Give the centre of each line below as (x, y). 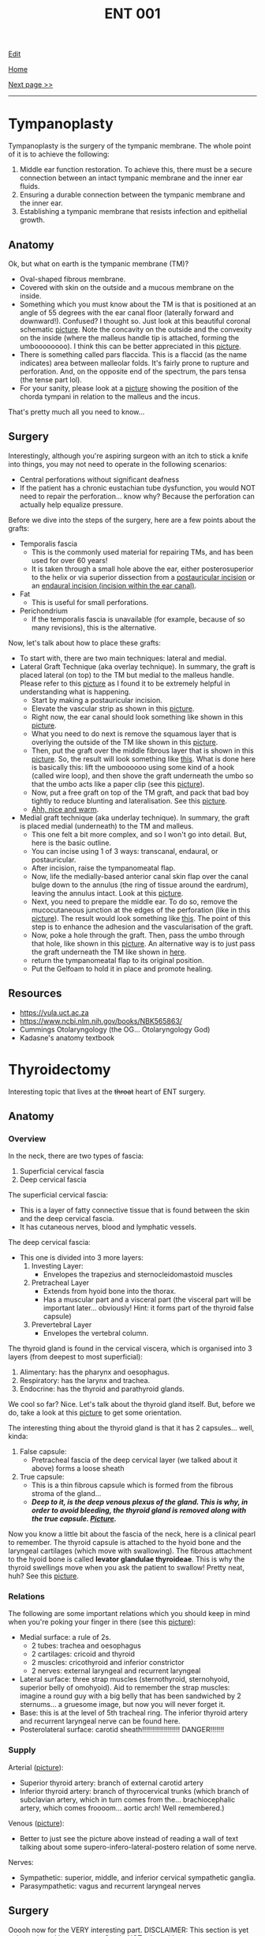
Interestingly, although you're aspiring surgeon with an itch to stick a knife (128, 456)
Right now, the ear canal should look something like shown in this (137, 716)
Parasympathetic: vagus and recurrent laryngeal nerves (110, 1885)
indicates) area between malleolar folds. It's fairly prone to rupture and (134, 363)
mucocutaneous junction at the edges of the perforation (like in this (141, 910)
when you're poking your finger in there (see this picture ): (102, 1622)
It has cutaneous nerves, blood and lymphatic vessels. (108, 1227)
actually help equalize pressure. (71, 504)
